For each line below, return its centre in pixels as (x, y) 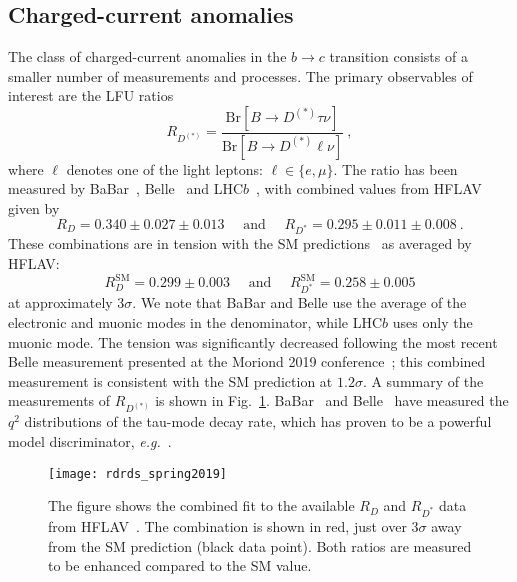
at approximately (60, 302)
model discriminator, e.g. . (90, 440)
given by (34, 208)
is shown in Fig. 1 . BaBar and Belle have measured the (332, 400)
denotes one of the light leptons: (164, 168)
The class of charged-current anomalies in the (147, 56)
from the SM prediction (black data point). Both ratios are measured (260, 545)
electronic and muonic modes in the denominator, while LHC (195, 321)
